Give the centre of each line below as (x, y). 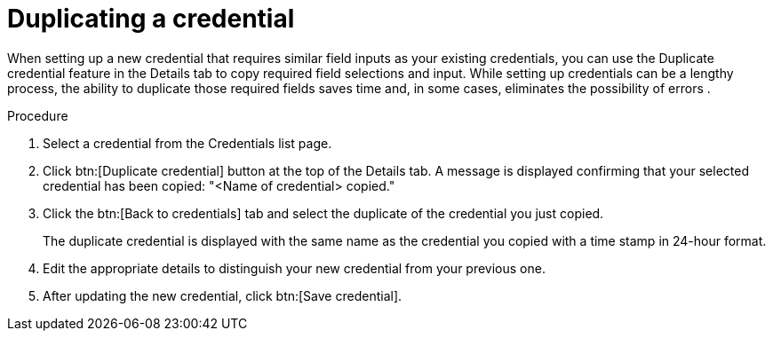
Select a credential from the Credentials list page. (187, 143)
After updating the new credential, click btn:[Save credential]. (223, 295)
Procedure (38, 115)
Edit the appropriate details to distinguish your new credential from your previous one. (294, 268)
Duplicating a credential (151, 19)
